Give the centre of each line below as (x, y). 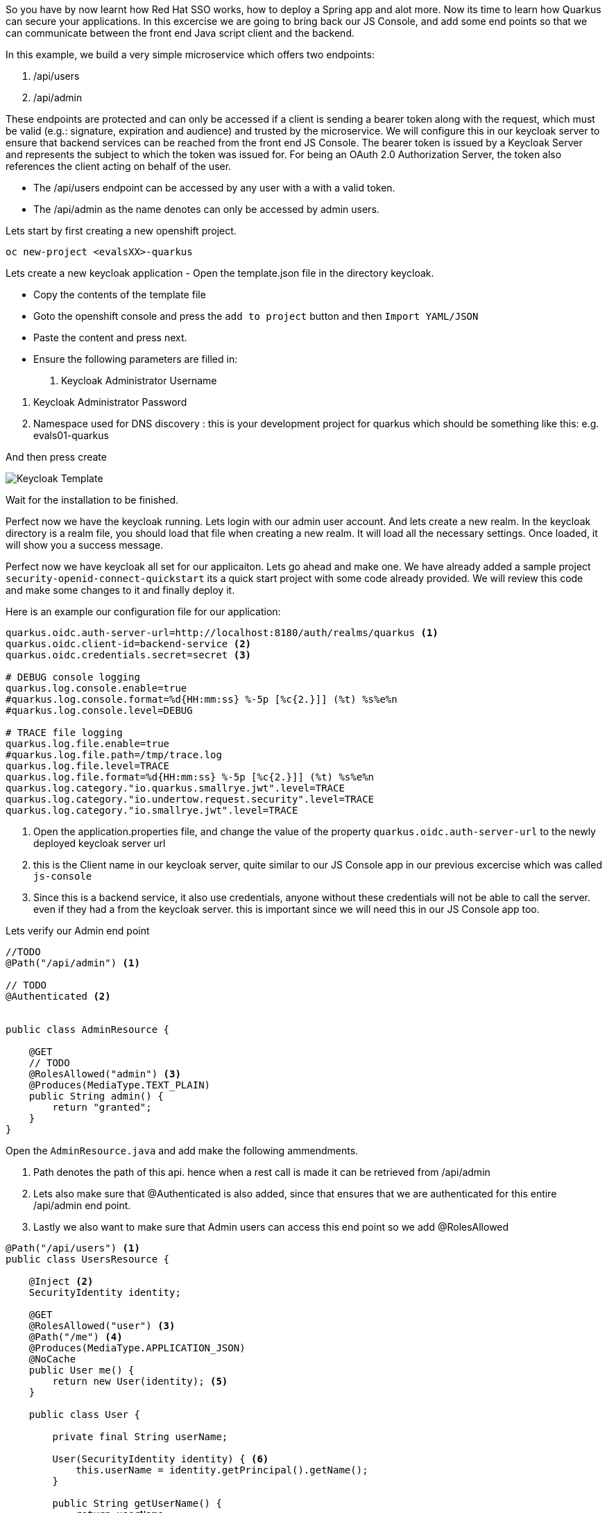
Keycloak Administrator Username (139, 381)
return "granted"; (102, 1107)
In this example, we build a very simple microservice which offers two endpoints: (190, 54)
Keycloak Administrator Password (110, 402)
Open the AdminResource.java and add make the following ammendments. (182, 1151)
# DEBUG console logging (73, 677)
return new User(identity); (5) (140, 1381)
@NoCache (52, 1359)
